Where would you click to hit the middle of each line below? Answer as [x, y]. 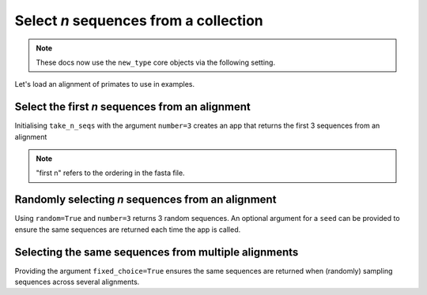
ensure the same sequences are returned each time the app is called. [128, 230]
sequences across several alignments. [77, 282]
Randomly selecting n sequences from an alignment [145, 200]
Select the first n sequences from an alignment [132, 107]
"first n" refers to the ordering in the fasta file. [110, 173]
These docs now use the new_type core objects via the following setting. [156, 62]
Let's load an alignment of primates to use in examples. [105, 84]
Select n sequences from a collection [139, 21]
